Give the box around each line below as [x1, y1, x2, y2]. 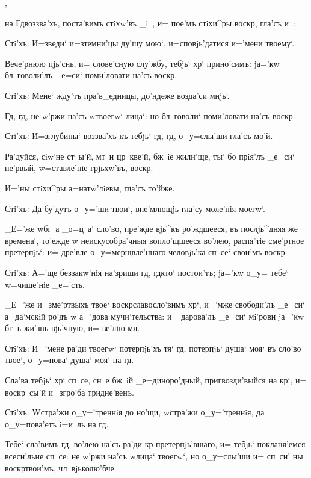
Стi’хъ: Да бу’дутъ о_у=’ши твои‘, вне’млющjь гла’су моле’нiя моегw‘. [5, 202, 265, 214]
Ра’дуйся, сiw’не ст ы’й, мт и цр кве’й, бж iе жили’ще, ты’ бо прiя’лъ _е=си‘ [5, 149, 295, 162]
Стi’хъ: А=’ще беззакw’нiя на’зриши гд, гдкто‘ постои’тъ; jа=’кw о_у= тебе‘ [5, 265, 289, 278]
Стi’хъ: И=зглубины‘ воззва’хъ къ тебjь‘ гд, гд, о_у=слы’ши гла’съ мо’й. [5, 129, 273, 142]
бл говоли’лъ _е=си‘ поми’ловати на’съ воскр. [5, 69, 177, 81]
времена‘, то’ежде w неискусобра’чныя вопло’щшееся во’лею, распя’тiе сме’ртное [5, 234, 304, 246]
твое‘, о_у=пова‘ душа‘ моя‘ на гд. [5, 353, 134, 366]
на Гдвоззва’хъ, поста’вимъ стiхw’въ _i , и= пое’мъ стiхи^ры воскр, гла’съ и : [5, 16, 295, 29]
